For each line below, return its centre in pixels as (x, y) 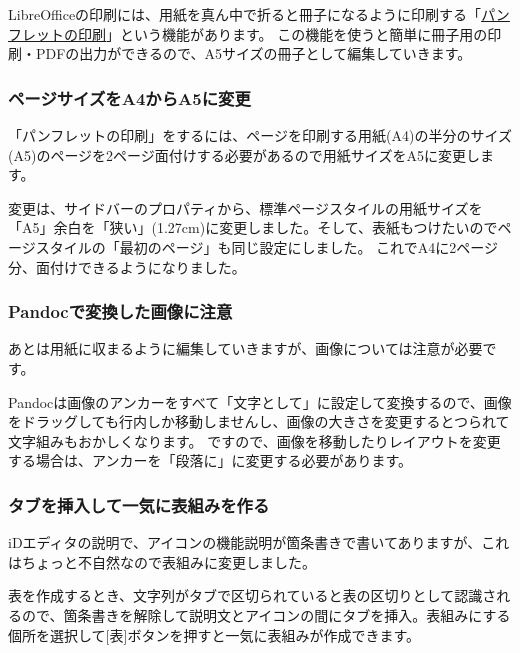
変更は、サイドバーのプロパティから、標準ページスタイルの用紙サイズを (245, 207)
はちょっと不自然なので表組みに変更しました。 (162, 561)
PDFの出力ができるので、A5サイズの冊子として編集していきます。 (253, 53)
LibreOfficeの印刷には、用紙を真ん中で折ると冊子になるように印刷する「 (245, 14)
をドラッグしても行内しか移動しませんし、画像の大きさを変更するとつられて (259, 421)
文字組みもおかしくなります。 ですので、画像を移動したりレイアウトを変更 (254, 440)
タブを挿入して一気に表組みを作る (139, 504)
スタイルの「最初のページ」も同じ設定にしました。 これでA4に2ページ (266, 246)
